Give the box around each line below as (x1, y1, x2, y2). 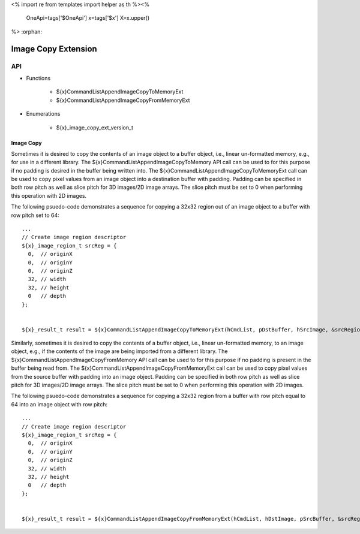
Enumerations (26, 110, 61, 117)
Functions (26, 74, 51, 82)
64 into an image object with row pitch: (11, 400, 108, 408)
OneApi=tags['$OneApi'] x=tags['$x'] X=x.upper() (26, 14, 150, 22)
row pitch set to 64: (11, 212, 59, 219)
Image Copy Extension (11, 44, 97, 54)
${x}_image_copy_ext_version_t (56, 123, 133, 131)
